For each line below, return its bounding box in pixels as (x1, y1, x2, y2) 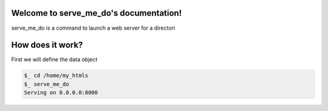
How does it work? (11, 40, 83, 50)
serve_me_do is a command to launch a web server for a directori (11, 24, 176, 32)
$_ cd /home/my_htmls (24, 72, 89, 79)
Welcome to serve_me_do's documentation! (11, 8, 182, 18)
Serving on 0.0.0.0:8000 (24, 89, 98, 96)
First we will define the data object (11, 56, 98, 63)
